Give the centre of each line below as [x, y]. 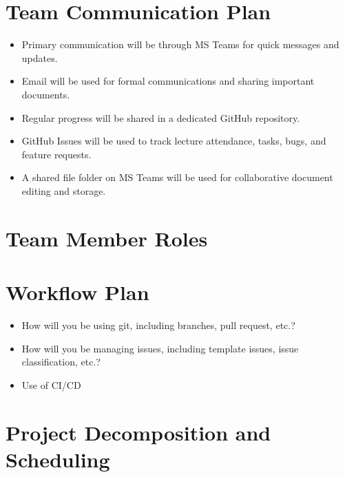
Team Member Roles [107, 238]
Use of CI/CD [51, 384]
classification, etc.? [61, 362]
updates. [40, 57]
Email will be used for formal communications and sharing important [168, 81]
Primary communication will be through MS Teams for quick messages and [180, 44]
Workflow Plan [77, 292]
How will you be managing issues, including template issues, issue [160, 348]
